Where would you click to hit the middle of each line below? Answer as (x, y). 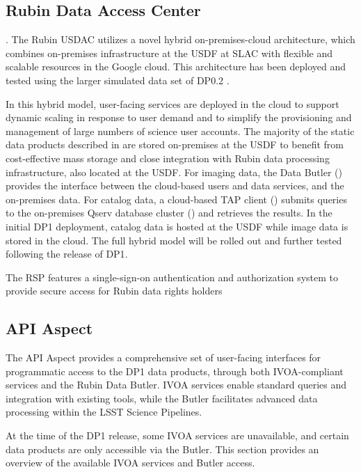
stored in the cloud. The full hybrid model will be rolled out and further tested (174, 240)
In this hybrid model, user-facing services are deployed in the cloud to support (173, 103)
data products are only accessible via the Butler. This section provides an (162, 449)
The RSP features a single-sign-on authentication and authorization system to (172, 277)
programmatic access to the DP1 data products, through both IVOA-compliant (175, 371)
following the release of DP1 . (67, 254)
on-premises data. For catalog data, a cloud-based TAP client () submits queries (176, 199)
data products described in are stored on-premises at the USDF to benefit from (175, 144)
